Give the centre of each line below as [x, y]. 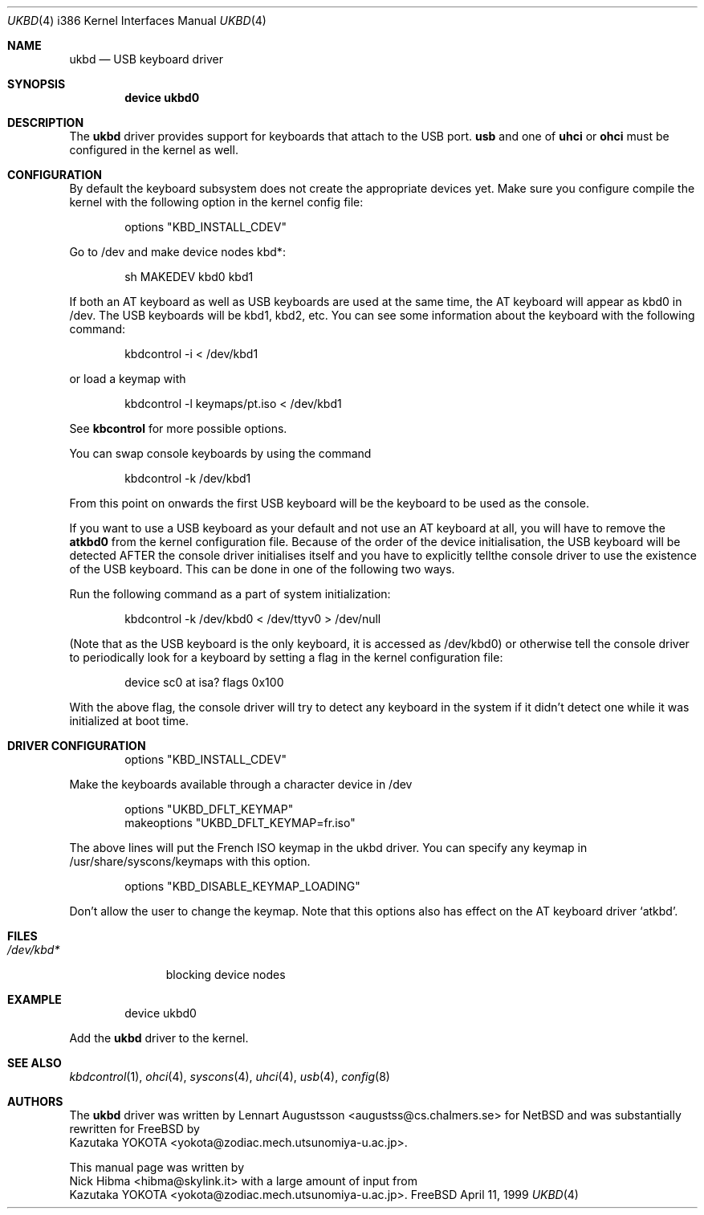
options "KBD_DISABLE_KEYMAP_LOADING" [242, 886]
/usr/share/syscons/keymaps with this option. [190, 861]
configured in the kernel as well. [154, 150]
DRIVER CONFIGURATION [77, 746]
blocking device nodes [226, 974]
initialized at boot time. [129, 721]
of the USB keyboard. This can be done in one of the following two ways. [262, 569]
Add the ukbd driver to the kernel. [159, 1038]
